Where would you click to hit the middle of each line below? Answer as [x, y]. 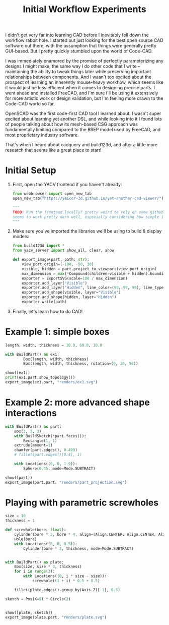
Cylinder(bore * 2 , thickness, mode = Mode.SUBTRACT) [79, 548]
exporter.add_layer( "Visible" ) [55, 283]
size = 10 [16, 516]
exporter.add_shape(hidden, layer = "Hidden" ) [69, 297]
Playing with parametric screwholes [82, 502]
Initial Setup [31, 171]
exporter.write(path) [44, 302]
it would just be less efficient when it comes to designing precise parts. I [80, 88]
